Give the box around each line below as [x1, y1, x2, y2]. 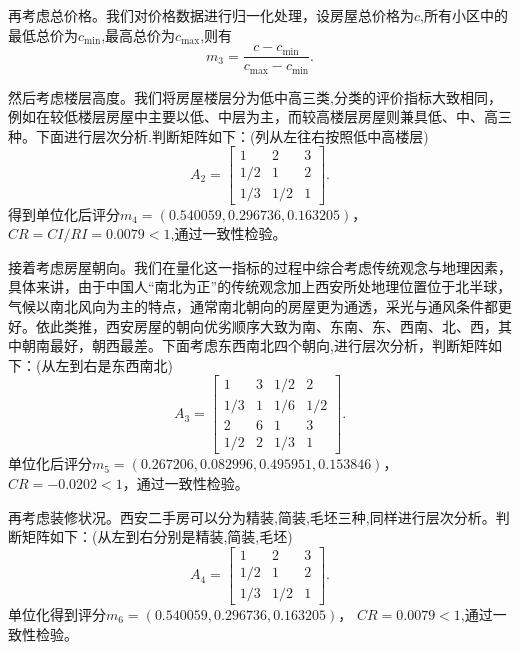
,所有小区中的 [420, 5, 508, 25]
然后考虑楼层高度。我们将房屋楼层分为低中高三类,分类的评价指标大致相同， [8, 86, 502, 107]
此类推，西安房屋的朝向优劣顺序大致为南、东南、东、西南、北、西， [49, 315, 498, 336]
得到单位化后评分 [8, 203, 120, 224]
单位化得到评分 [8, 603, 106, 624]
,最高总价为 [101, 24, 176, 45]
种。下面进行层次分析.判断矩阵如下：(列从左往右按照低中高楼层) [8, 125, 429, 146]
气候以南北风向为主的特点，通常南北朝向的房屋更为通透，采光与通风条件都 [8, 295, 498, 316]
